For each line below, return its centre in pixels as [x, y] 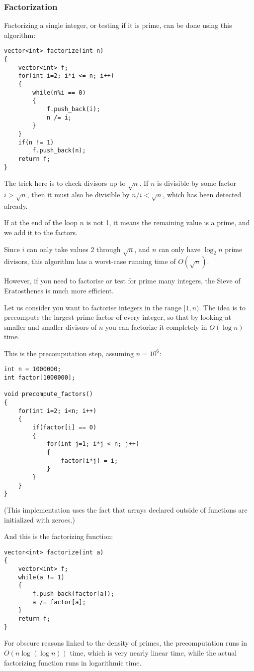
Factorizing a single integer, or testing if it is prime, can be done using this [118, 25]
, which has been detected [202, 195]
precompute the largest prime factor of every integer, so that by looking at [118, 317]
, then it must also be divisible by [78, 195]
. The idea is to [222, 307]
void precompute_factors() [48, 394]
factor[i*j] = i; [89, 461]
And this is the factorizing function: [59, 536]
